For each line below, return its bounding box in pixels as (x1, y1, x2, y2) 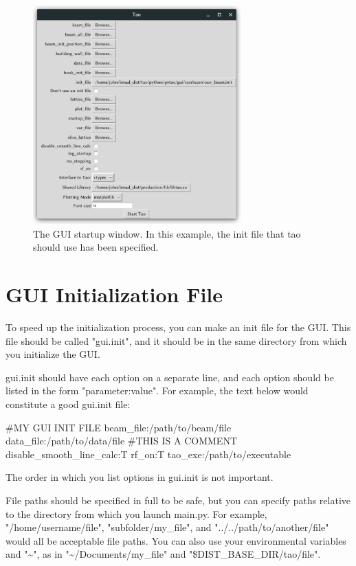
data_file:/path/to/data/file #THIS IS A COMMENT (5, 433, 238, 448)
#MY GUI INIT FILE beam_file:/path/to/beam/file (5, 420, 232, 434)
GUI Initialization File (5, 280, 223, 308)
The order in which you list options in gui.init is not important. (5, 470, 274, 484)
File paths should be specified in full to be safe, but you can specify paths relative (5, 493, 351, 508)
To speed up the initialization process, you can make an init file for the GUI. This (5, 320, 351, 335)
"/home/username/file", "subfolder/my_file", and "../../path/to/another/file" (5, 520, 329, 534)
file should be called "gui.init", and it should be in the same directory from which (5, 333, 347, 348)
